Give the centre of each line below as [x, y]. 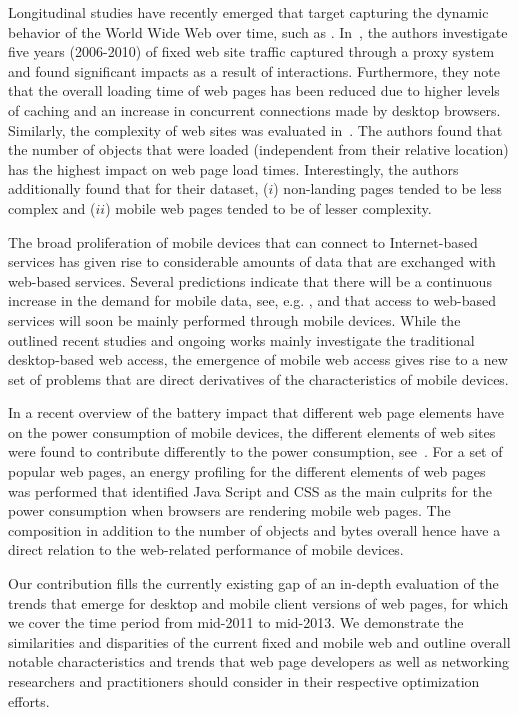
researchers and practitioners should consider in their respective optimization [244, 681]
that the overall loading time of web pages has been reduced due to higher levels [254, 90]
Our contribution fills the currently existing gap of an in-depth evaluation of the [253, 583]
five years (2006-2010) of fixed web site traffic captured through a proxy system [251, 51]
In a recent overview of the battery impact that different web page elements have [256, 412]
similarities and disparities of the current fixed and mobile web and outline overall [259, 641]
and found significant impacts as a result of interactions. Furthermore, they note [254, 70]
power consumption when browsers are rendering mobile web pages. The [229, 510]
